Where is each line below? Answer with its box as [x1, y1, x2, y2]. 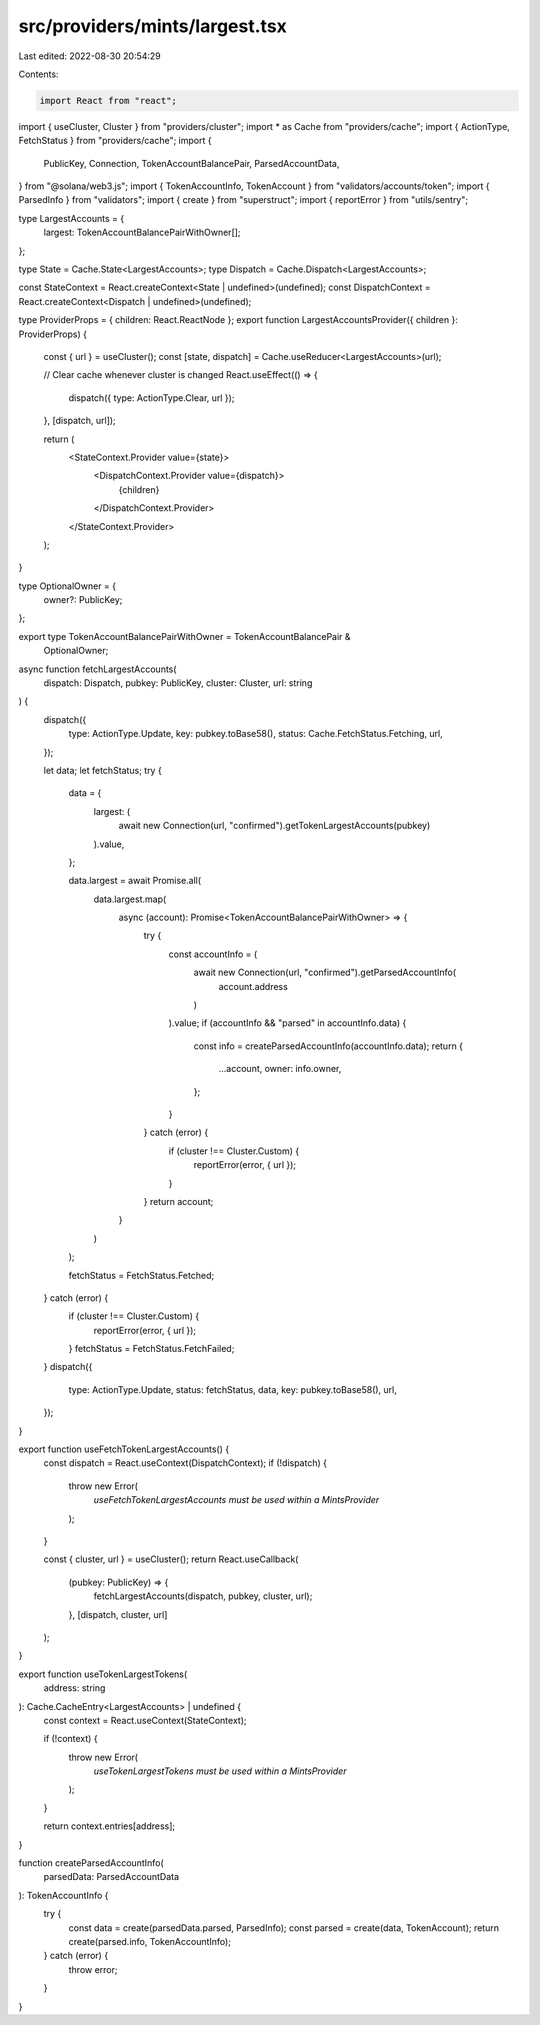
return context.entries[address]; [43, 1820, 176, 1832]
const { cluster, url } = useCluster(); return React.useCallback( [43, 1553, 299, 1565]
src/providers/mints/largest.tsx [18, 15, 287, 37]
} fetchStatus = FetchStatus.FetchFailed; [68, 1343, 235, 1355]
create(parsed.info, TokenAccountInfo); [68, 1935, 232, 1947]
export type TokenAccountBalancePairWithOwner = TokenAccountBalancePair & [18, 630, 351, 642]
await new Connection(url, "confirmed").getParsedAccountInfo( [193, 966, 457, 979]
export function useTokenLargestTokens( [18, 1668, 188, 1680]
